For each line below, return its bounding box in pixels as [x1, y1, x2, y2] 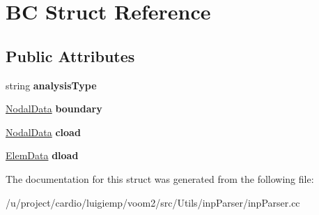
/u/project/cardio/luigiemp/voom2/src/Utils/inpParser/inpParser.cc [6, 195, 300, 209]
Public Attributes [6, 45, 135, 66]
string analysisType [6, 77, 97, 92]
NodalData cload [6, 124, 81, 139]
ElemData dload [6, 148, 79, 163]
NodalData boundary [6, 101, 102, 116]
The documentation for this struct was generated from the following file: [6, 171, 314, 186]
